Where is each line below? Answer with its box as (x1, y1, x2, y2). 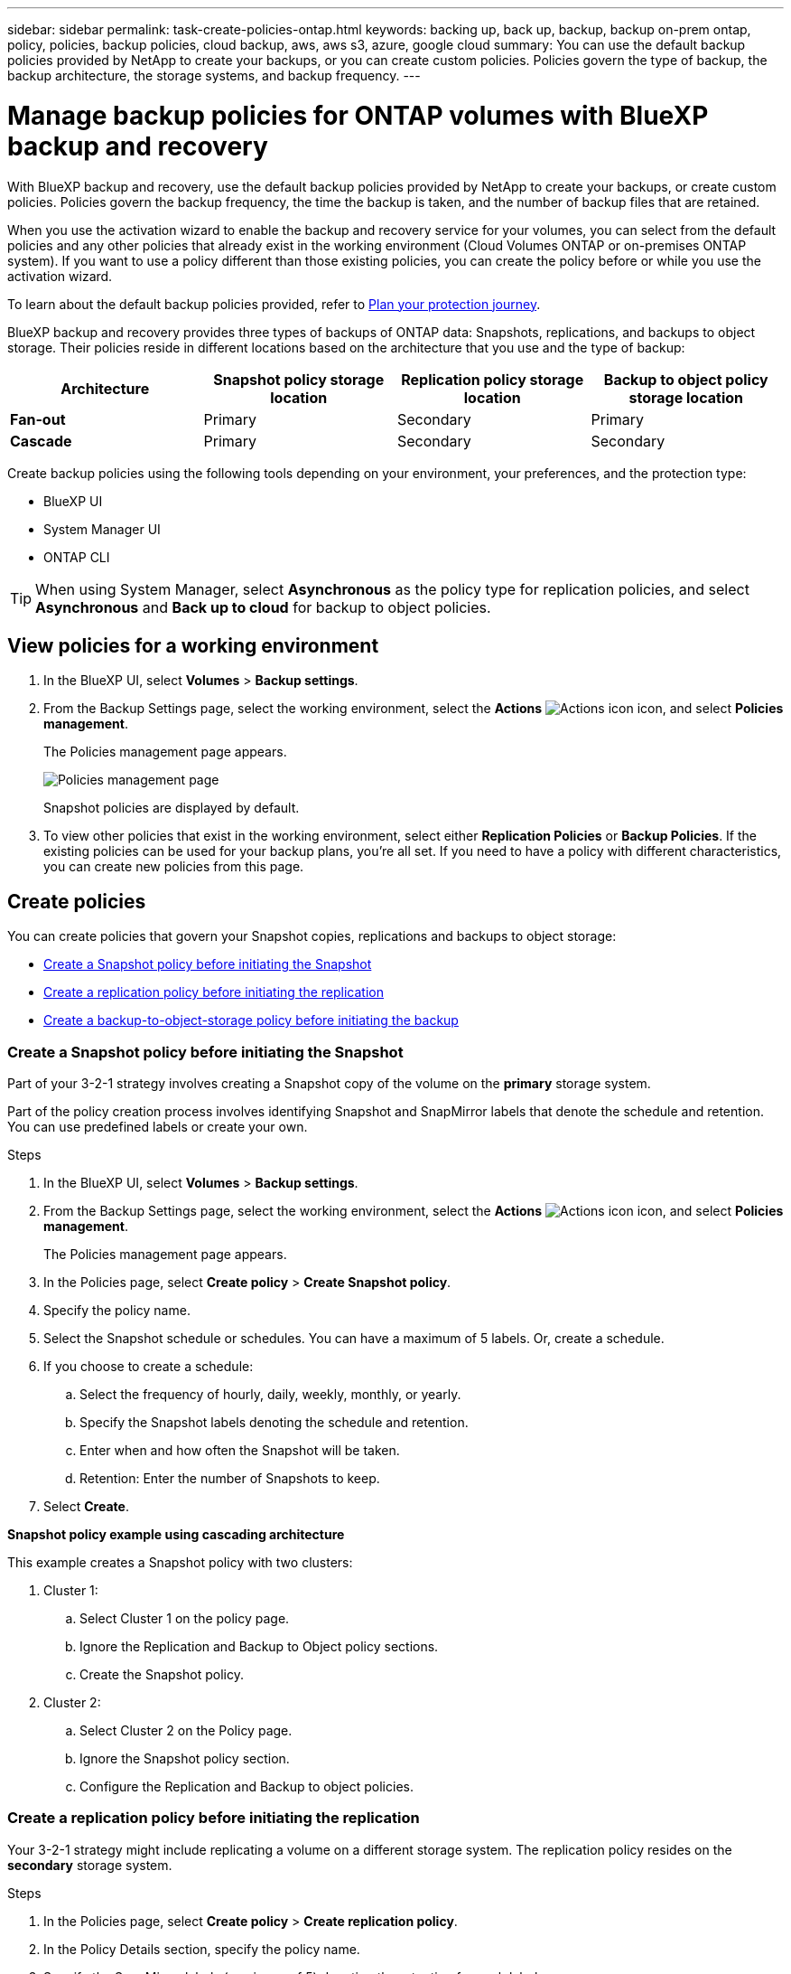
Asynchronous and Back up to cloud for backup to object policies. (35, 597, 491, 616)
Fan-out (10, 409, 66, 428)
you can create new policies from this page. (43, 859, 304, 875)
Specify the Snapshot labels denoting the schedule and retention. (79, 1414, 469, 1430)
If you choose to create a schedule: (43, 1358, 254, 1374)
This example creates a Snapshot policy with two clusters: (7, 1554, 353, 1570)
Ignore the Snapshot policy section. (79, 1750, 290, 1766)
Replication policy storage (401, 370, 584, 389)
